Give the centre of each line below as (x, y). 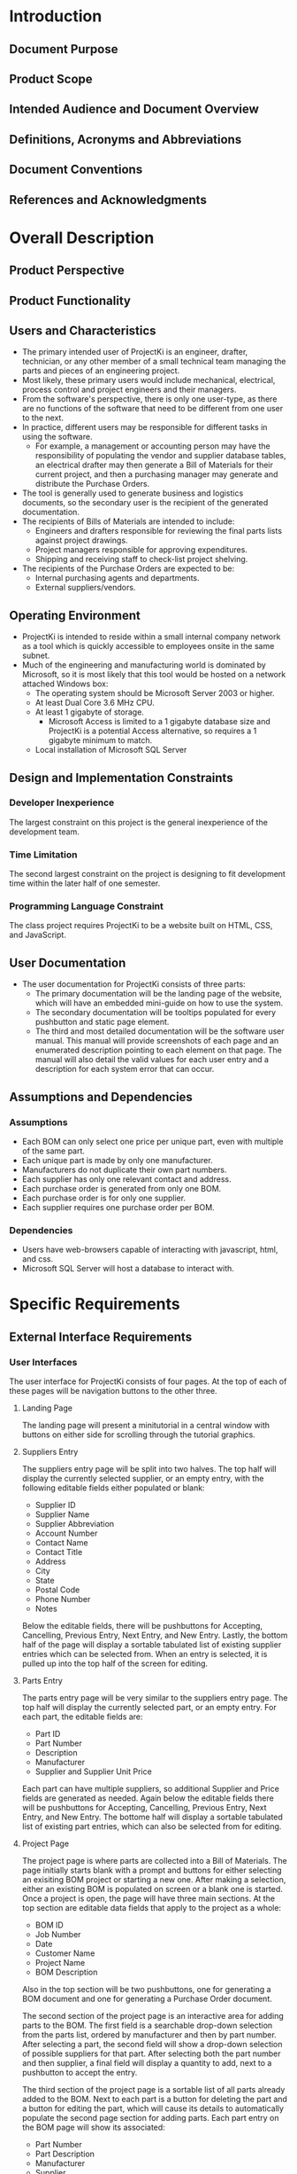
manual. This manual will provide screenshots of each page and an (157, 1041)
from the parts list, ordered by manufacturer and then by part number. (149, 2035)
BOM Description (66, 1972)
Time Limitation (43, 855)
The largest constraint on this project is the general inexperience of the (138, 822)
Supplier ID (56, 1505)
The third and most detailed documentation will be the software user (160, 1031)
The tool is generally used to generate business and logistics (133, 493)
